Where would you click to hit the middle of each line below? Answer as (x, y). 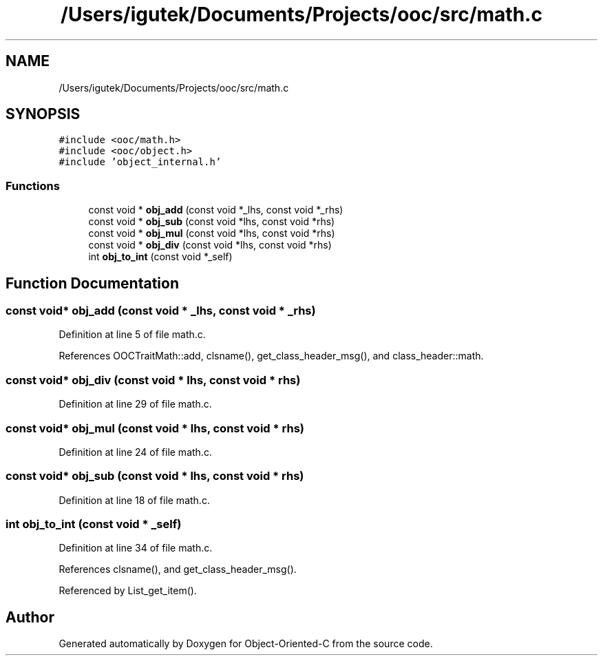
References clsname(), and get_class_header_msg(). (178, 569)
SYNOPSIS (43, 114)
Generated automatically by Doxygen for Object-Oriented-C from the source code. (246, 644)
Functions (33, 186)
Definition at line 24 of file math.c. (135, 452)
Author (30, 617)
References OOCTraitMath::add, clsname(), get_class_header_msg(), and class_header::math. (271, 356)
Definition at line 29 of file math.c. (135, 404)
